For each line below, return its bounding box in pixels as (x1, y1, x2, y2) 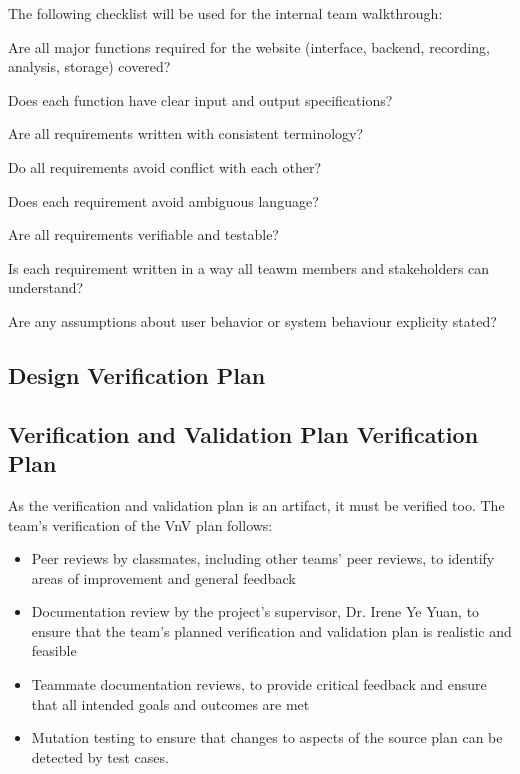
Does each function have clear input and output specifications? (8, 89, 393, 110)
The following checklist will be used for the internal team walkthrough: (8, 3, 443, 23)
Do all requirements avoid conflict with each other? (8, 156, 322, 177)
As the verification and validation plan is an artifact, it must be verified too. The (8, 494, 505, 515)
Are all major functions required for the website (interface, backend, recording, (8, 36, 490, 57)
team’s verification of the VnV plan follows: (8, 514, 273, 535)
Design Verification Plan (8, 359, 266, 390)
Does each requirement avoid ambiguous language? (8, 190, 319, 211)
